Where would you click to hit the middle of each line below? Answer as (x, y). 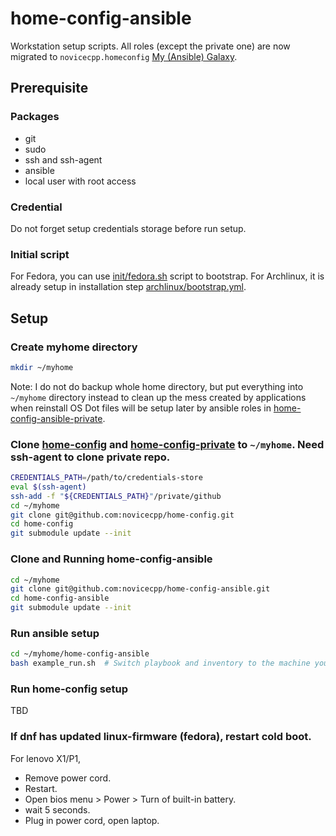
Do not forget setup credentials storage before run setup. (128, 228)
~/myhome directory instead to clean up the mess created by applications (158, 397)
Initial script (40, 254)
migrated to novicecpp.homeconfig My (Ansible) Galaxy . (124, 56)
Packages (35, 117)
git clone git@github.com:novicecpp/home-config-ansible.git (140, 589)
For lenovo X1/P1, (46, 758)
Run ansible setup (55, 633)
